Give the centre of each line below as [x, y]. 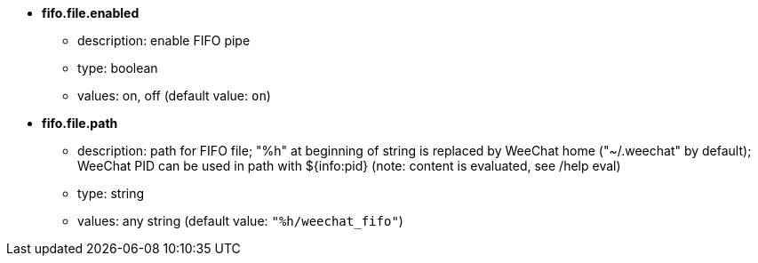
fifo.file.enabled [91, 13]
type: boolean [118, 68]
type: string [111, 193]
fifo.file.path [80, 123]
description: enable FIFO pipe [164, 40]
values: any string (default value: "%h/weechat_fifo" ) [240, 221]
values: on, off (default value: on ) [174, 96]
